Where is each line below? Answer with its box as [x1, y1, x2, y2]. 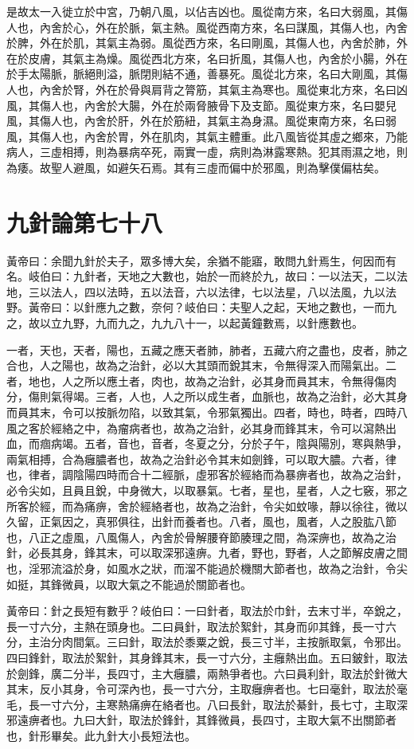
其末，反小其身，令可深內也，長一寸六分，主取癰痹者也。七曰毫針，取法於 [6, 680, 396, 697]
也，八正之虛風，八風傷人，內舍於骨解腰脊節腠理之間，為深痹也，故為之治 [6, 528, 396, 545]
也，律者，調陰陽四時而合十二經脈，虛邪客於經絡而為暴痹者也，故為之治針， [6, 466, 408, 483]
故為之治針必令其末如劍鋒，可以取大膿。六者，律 [139, 450, 396, 467]
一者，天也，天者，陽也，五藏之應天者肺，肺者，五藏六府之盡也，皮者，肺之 [6, 341, 408, 358]
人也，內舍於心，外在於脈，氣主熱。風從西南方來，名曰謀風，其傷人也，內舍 [6, 18, 408, 35]
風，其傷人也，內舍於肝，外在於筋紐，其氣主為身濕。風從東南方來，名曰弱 [6, 112, 396, 129]
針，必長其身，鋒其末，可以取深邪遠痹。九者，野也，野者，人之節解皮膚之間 [6, 544, 408, 561]
